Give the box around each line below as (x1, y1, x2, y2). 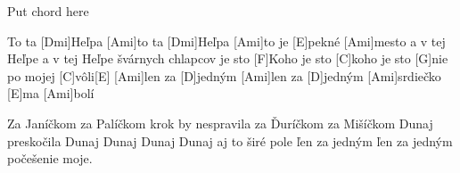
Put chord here (7, 2, 89, 20)
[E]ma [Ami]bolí (7, 84, 94, 103)
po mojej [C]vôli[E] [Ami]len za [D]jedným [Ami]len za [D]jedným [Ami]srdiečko (7, 66, 441, 85)
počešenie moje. (7, 149, 93, 168)
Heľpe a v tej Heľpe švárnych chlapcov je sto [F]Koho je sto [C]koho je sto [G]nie (7, 49, 448, 68)
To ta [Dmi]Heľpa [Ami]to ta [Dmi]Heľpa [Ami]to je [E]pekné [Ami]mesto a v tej (7, 31, 446, 50)
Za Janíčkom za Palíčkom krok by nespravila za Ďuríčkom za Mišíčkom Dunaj (7, 113, 433, 132)
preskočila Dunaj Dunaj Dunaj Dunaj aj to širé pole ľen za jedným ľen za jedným (7, 131, 453, 150)
